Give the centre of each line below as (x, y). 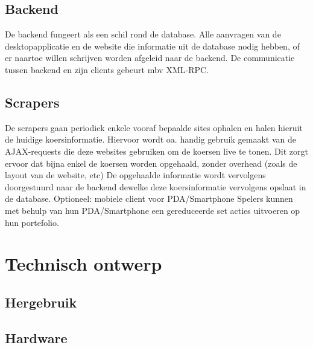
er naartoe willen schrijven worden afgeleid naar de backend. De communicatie (150, 58)
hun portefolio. (32, 222)
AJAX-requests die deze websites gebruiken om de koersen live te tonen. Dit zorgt (156, 151)
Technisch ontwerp (84, 264)
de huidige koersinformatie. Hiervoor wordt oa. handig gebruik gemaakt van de (150, 139)
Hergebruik (41, 302)
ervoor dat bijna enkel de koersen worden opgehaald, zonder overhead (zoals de (151, 163)
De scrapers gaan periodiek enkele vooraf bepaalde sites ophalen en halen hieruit (154, 127)
